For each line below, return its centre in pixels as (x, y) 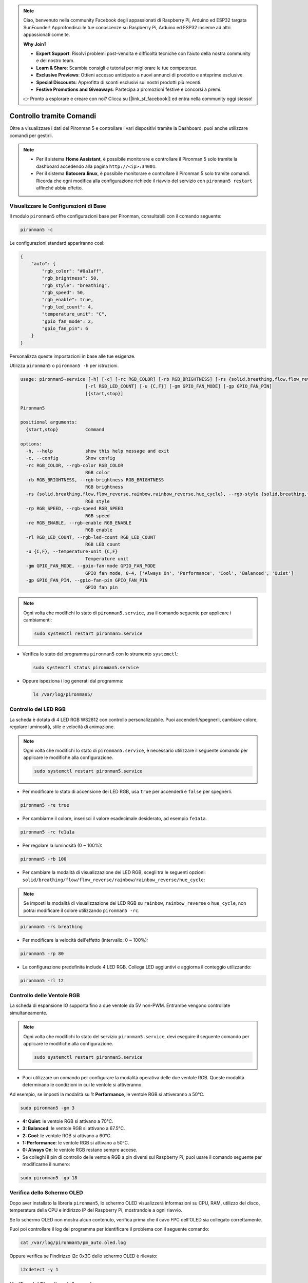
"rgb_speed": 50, (64, 292)
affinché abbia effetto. (60, 188)
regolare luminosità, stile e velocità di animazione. (62, 727)
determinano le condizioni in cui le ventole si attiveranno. (83, 1085)
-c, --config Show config (71, 458)
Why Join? (35, 44)
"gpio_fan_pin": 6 (65, 328)
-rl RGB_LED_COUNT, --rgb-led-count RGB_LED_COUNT (91, 537)
